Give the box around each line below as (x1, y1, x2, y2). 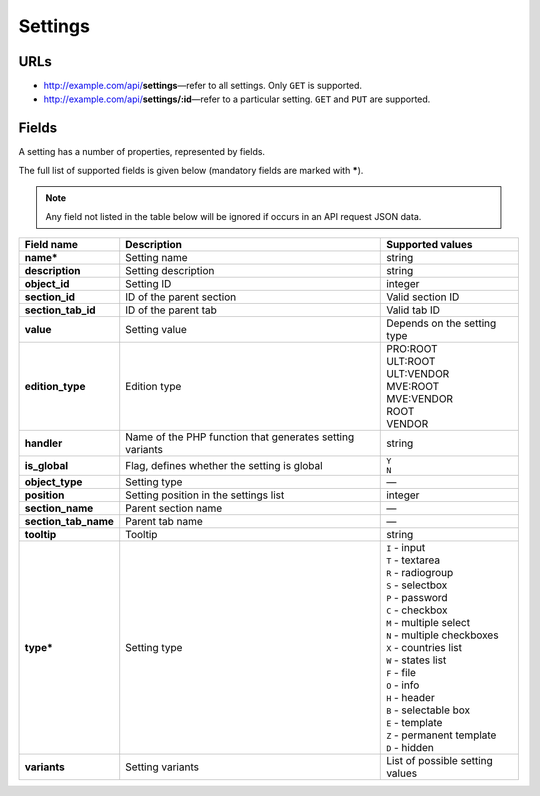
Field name (24, 237, 79, 251)
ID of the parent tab (125, 303, 217, 317)
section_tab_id (24, 303, 96, 317)
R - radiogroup (386, 565, 454, 579)
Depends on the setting (386, 316, 497, 330)
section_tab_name (24, 514, 115, 528)
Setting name (125, 250, 189, 264)
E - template (386, 715, 443, 729)
